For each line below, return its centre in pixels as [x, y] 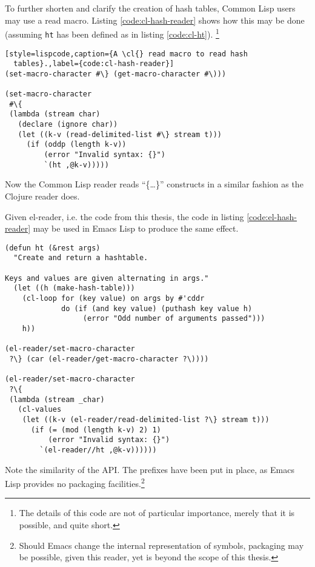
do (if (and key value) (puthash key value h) [157, 308]
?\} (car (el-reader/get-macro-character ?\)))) [109, 359]
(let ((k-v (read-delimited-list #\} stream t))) [120, 134]
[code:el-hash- [272, 216]
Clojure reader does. [42, 196]
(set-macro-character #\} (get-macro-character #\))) [116, 74]
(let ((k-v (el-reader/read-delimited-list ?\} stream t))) [146, 419]
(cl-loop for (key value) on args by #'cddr [113, 299]
